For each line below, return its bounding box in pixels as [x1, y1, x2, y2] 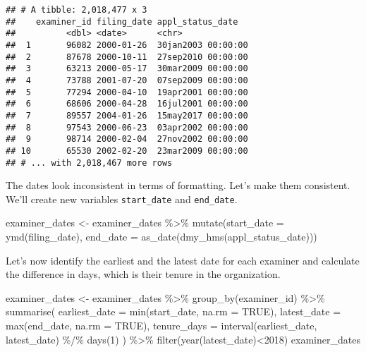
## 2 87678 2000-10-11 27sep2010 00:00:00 [6, 51, 248, 62]
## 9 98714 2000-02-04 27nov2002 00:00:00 [6, 134, 248, 145]
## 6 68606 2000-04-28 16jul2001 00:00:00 [6, 99, 248, 109]
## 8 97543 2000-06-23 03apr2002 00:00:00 [6, 122, 248, 133]
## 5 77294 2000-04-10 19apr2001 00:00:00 [6, 87, 248, 97]
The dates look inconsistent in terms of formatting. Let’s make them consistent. [6, 178, 350, 193]
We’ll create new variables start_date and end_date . [6, 191, 238, 206]
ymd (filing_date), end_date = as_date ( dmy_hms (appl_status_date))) [6, 229, 317, 244]
